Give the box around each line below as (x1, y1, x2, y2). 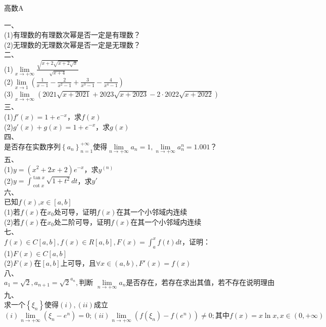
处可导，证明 (54, 207, 97, 217)
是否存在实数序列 (4, 141, 61, 151)
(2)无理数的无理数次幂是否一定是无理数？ (4, 39, 141, 50)
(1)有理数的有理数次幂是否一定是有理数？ (4, 29, 141, 40)
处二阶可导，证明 (54, 216, 111, 227)
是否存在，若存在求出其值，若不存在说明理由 (126, 279, 275, 287)
